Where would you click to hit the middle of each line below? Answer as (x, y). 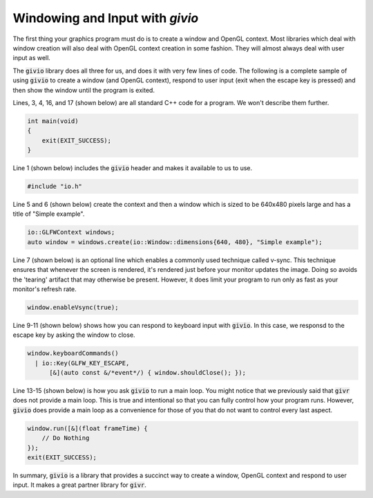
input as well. (32, 58)
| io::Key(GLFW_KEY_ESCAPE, (82, 363)
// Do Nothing (66, 438)
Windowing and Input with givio (106, 18)
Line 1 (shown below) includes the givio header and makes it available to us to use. (133, 168)
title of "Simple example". (49, 214)
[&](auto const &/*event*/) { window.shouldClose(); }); (148, 373)
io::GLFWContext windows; (71, 232)
